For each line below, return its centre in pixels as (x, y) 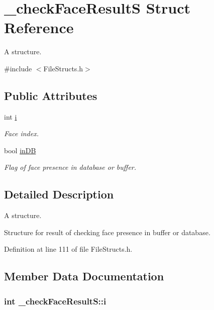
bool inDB (20, 150)
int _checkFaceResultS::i (55, 301)
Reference (39, 27)
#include (18, 68)
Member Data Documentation (84, 276)
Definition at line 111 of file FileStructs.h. (68, 249)
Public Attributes (51, 95)
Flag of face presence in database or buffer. (70, 167)
